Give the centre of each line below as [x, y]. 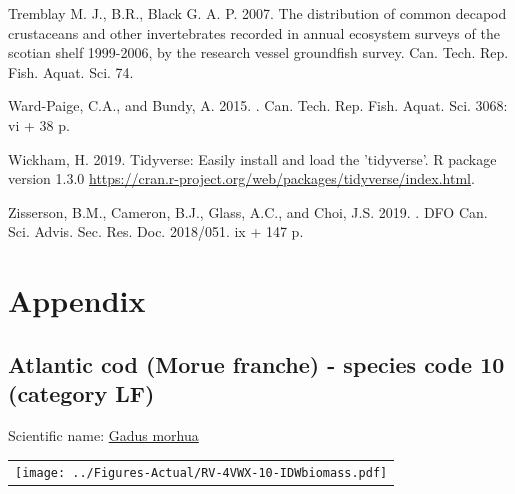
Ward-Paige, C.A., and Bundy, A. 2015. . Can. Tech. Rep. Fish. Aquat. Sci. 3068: [258, 105]
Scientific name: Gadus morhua [103, 434]
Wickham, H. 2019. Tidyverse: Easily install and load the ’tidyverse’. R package [252, 158]
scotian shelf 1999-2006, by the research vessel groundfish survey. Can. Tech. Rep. [258, 52]
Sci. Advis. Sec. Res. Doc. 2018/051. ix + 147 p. [156, 231]
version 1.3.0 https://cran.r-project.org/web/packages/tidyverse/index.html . [241, 178]
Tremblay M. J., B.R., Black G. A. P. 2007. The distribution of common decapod [257, 13]
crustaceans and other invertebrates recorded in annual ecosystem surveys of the [254, 32]
